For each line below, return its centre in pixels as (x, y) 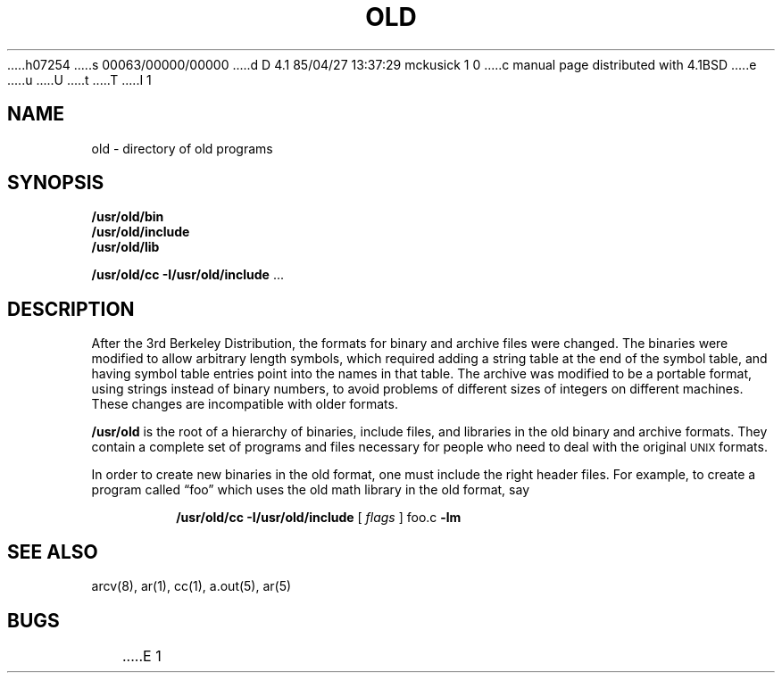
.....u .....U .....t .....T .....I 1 (79, 79)
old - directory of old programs (182, 148)
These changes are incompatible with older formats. (245, 404)
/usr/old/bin (128, 217)
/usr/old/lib (125, 247)
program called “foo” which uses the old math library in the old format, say (311, 490)
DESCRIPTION (71, 309)
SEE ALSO (53, 551)
